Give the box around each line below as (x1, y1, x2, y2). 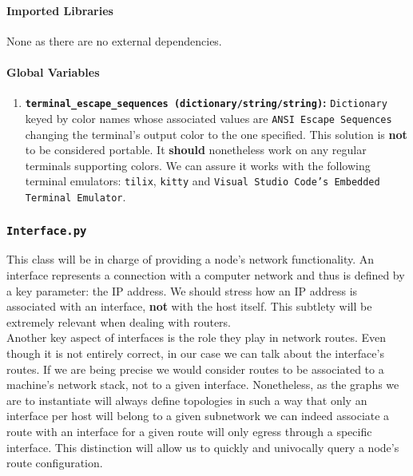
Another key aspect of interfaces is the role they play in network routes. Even (6, 329, 387, 346)
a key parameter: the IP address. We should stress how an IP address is (6, 282, 358, 299)
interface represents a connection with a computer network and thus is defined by (6, 266, 405, 283)
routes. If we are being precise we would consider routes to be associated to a (6, 360, 384, 377)
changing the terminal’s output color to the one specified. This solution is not (25, 125, 407, 142)
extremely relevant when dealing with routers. (6, 313, 232, 330)
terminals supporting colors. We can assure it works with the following (25, 157, 371, 173)
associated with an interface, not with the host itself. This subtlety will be (6, 298, 372, 315)
